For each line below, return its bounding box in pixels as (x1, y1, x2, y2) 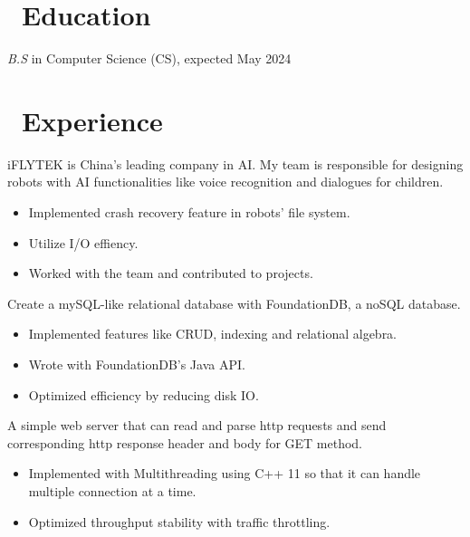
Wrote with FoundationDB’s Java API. (28, 355, 245, 373)
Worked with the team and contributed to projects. (28, 264, 313, 283)
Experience (22, 101, 163, 139)
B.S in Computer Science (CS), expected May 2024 (7, 49, 292, 68)
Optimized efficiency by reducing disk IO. (28, 385, 259, 404)
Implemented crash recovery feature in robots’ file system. (28, 203, 350, 222)
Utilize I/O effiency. (28, 233, 139, 252)
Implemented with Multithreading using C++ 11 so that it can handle (28, 464, 421, 483)
